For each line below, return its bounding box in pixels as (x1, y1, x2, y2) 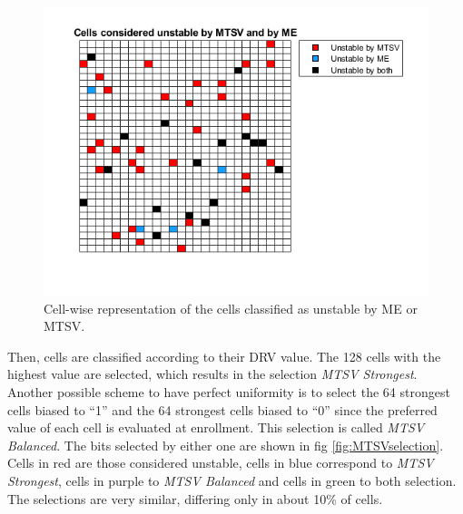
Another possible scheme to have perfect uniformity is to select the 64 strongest (7, 382, 450, 401)
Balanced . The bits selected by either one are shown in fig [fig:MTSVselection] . (7, 435, 444, 454)
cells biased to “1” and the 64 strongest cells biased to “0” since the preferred (7, 400, 438, 419)
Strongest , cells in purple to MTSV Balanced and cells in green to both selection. (7, 470, 457, 490)
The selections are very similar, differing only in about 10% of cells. (7, 489, 383, 508)
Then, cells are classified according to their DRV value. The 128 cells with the (7, 346, 441, 365)
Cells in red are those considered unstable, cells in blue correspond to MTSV (7, 453, 434, 472)
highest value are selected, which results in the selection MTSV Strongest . (7, 364, 418, 383)
